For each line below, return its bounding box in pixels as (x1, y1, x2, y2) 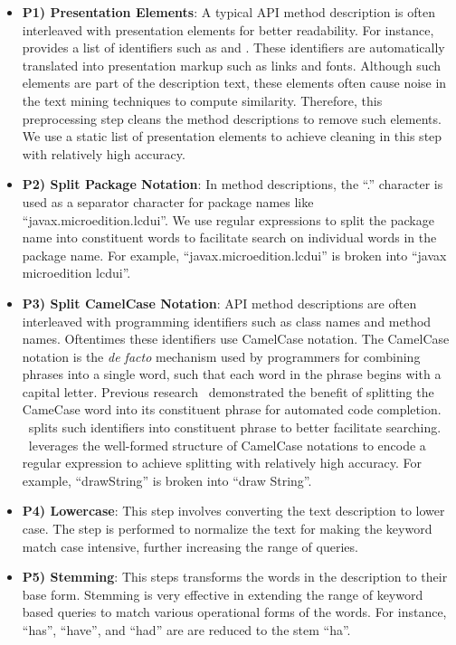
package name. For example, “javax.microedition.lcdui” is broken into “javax (22, 245, 447, 264)
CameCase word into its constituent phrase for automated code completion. (22, 400, 442, 419)
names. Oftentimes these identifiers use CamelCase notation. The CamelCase (22, 329, 450, 348)
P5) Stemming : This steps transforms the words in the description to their (22, 567, 448, 586)
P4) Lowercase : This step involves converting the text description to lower (22, 501, 445, 520)
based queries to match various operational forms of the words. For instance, (22, 602, 447, 621)
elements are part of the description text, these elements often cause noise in (22, 73, 447, 92)
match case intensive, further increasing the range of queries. (22, 536, 358, 555)
